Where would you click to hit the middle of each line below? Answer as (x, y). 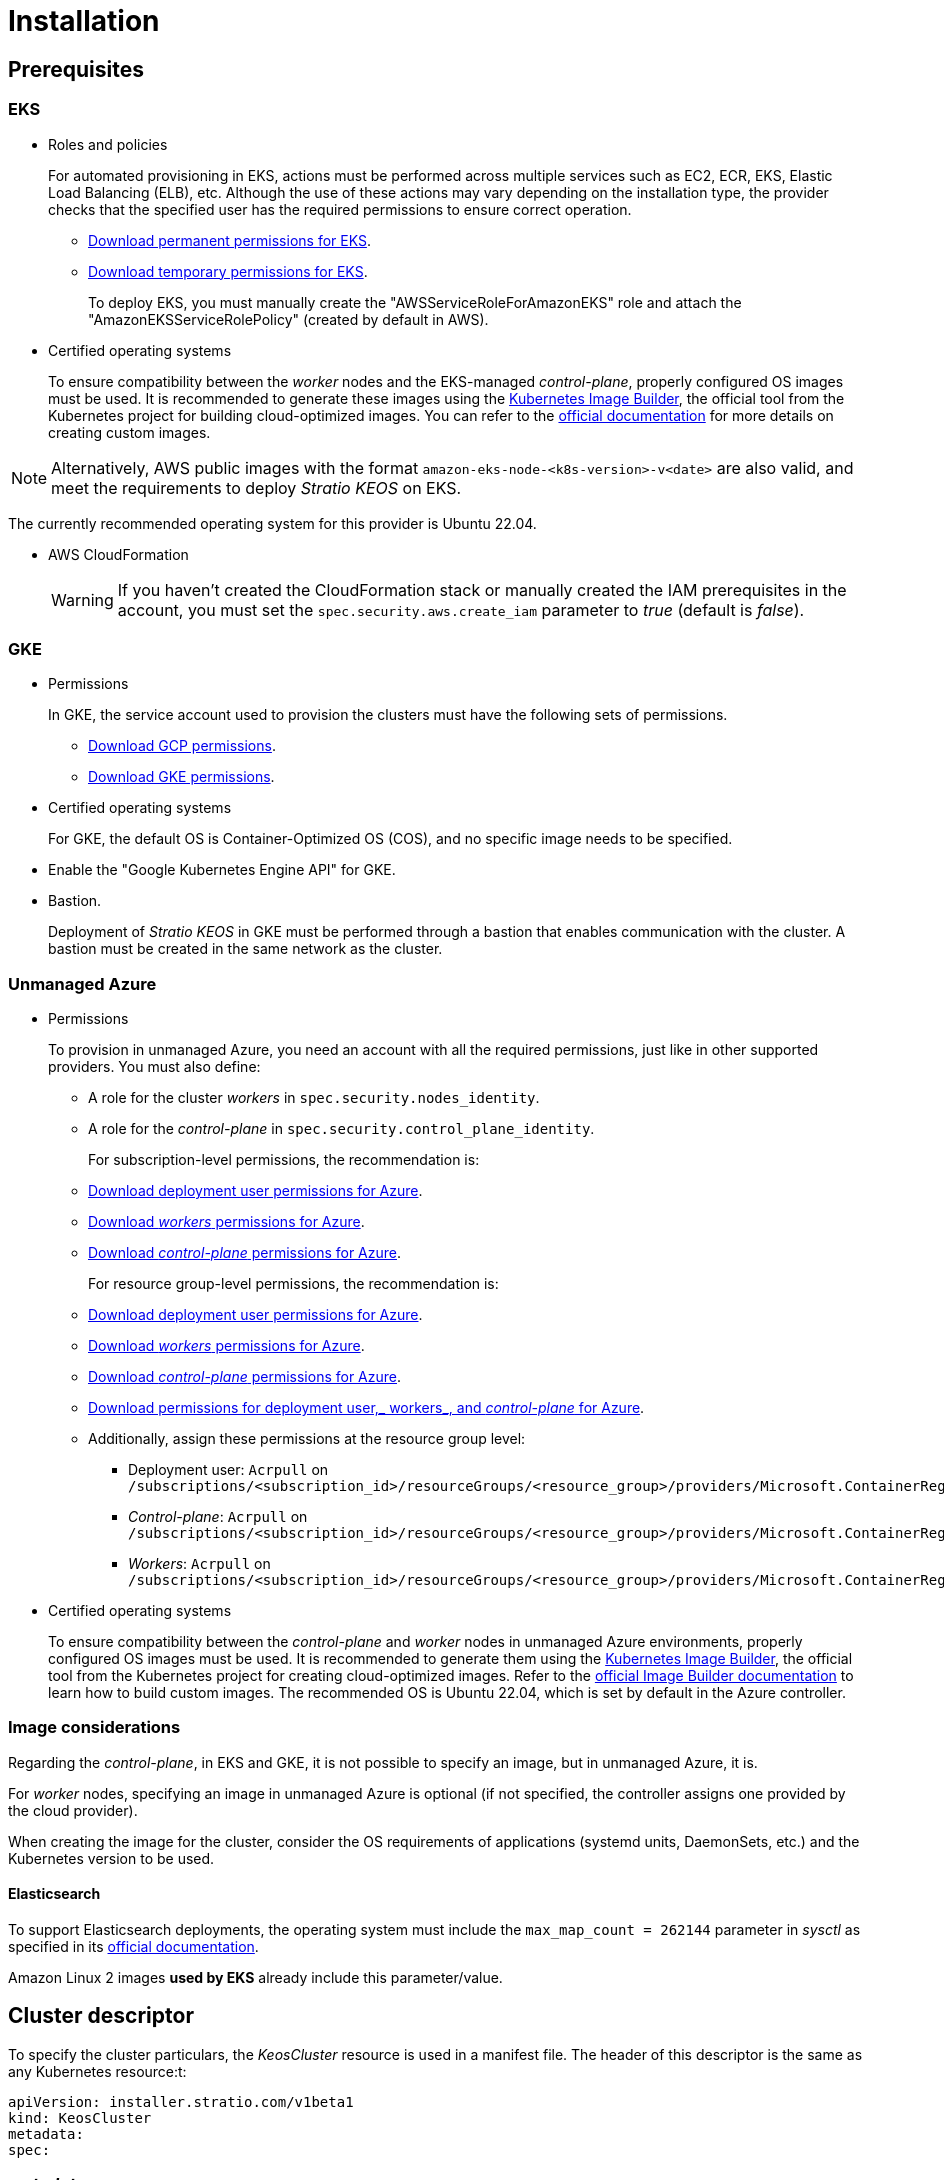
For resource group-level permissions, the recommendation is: (293, 1284)
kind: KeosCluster (80, 2117)
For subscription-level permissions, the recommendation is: (284, 1160)
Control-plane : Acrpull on (218, 1517)
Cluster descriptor (101, 2016)
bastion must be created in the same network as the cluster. (245, 949)
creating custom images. (129, 432)
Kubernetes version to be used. (111, 1858)
